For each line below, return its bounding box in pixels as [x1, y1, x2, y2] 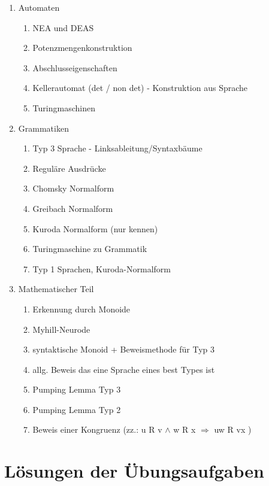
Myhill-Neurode [32, 323, 90, 335]
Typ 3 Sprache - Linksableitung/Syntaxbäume [32, 142, 202, 154]
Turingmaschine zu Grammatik [32, 242, 147, 255]
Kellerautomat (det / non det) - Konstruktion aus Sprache [32, 81, 248, 94]
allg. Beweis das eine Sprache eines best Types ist [32, 363, 215, 375]
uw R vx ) [214, 423, 252, 436]
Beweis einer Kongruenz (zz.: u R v [32, 423, 162, 436]
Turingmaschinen [32, 101, 95, 114]
